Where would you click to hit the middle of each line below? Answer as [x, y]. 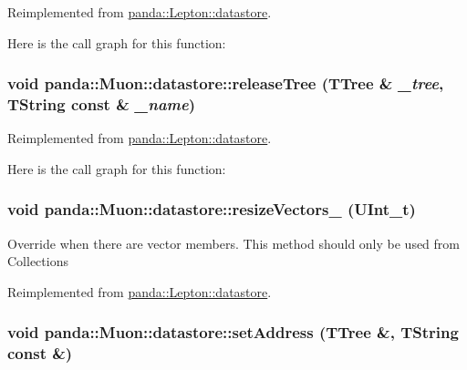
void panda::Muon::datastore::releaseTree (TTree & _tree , [226, 83]
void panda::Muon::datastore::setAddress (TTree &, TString [233, 332]
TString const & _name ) [102, 104]
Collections [38, 261]
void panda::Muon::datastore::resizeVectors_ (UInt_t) [212, 209]
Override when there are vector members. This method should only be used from [234, 243]
